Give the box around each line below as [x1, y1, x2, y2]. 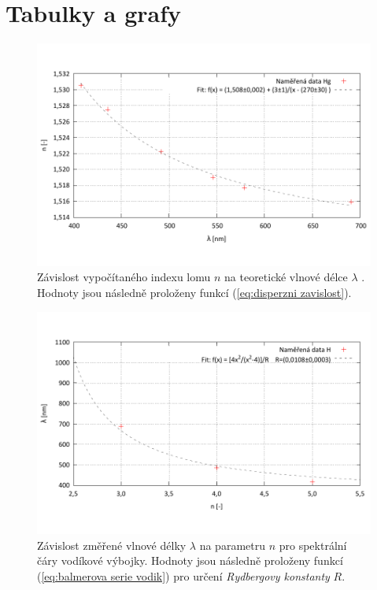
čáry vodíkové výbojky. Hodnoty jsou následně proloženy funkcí [37, 552, 343, 569]
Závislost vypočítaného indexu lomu [37, 269, 211, 285]
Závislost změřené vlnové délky [37, 536, 187, 553]
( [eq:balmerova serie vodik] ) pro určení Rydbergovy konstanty [37, 568, 330, 584]
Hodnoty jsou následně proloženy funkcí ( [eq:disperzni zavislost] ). [37, 284, 352, 300]
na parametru [199, 536, 265, 553]
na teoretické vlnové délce [224, 269, 348, 285]
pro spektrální [279, 536, 347, 553]
